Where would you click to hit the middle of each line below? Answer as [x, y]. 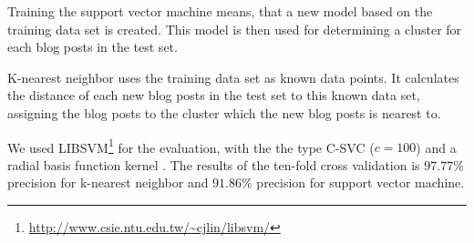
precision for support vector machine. [361, 182]
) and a [436, 147]
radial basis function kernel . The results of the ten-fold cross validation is [214, 164]
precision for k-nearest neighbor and [108, 182]
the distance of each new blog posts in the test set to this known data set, [214, 95]
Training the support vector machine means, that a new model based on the [220, 11]
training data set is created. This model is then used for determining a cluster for [235, 29]
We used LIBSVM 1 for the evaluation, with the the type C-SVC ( [191, 146]
